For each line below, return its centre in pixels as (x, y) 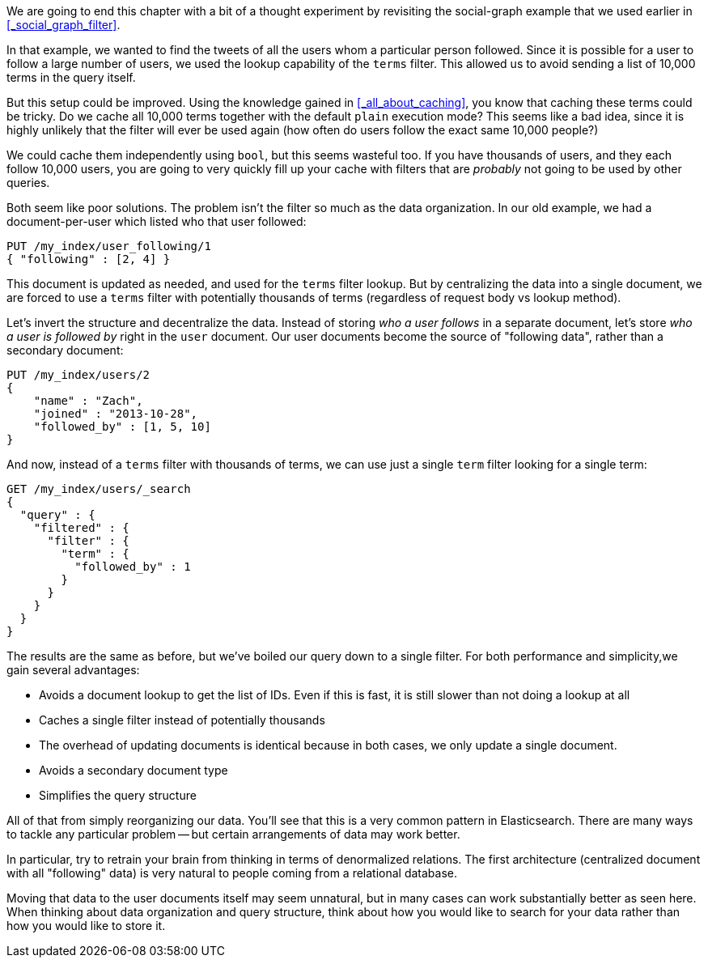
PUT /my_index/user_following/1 (109, 246)
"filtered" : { (81, 528)
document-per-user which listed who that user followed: (157, 221)
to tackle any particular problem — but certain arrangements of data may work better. (233, 834)
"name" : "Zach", (88, 401)
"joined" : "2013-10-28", (116, 414)
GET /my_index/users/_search (99, 489)
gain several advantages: (73, 670)
